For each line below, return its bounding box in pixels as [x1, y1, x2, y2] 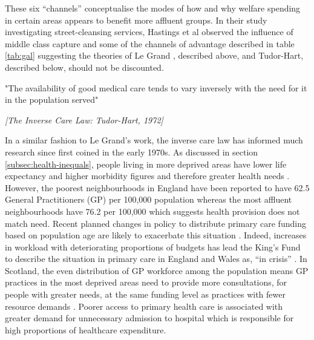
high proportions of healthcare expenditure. [5, 323, 166, 336]
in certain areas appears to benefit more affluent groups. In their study [5, 13, 267, 26]
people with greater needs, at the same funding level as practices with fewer [5, 288, 286, 301]
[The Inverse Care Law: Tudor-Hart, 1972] [5, 113, 163, 126]
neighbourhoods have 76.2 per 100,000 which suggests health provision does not [5, 204, 300, 217]
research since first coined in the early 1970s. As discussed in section [5, 145, 258, 158]
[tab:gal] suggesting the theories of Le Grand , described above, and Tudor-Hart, [5, 49, 304, 62]
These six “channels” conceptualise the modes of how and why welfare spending [5, 2, 301, 14]
